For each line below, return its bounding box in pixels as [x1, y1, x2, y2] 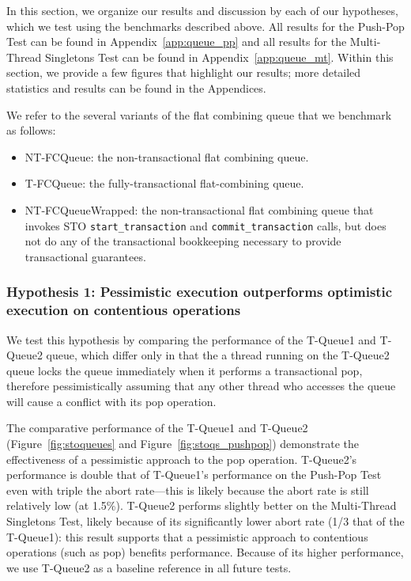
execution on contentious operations [6, 300, 241, 320]
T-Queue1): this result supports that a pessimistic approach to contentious [6, 528, 368, 545]
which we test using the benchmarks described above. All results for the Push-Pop [6, 17, 405, 34]
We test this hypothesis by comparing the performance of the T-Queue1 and [6, 331, 376, 347]
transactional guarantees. [25, 248, 146, 264]
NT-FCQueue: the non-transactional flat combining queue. [25, 148, 309, 165]
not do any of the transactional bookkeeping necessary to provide [25, 233, 341, 249]
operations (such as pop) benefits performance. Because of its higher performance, [6, 544, 404, 560]
